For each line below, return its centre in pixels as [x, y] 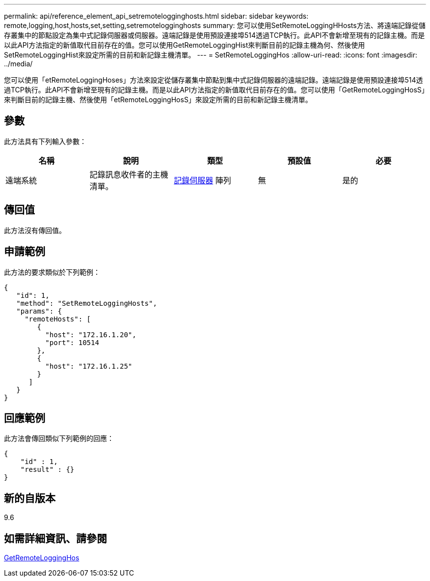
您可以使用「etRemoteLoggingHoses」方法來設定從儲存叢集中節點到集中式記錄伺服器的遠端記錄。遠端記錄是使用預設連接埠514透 [214, 80]
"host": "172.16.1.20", [91, 334]
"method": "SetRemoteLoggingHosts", [87, 303]
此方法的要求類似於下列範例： [52, 272]
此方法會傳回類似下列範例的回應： [59, 438]
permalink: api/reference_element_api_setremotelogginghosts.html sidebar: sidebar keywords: [156, 16]
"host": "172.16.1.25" [89, 366]
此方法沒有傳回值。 [35, 230]
